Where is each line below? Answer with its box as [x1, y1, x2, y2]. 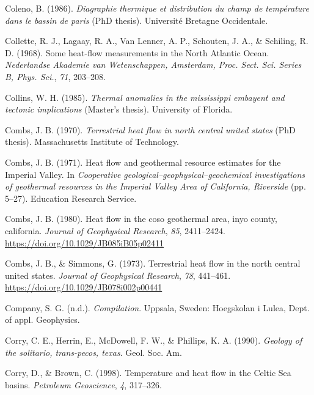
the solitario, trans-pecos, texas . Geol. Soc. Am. [5, 345, 182, 358]
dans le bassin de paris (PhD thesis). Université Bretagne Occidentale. [5, 13, 268, 26]
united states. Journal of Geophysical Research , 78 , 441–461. [5, 268, 231, 281]
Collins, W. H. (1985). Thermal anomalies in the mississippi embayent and [5, 90, 285, 103]
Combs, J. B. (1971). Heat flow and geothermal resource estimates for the [5, 155, 281, 168]
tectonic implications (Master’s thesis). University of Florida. [5, 103, 233, 116]
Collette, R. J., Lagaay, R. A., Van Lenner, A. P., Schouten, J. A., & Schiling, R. [5, 34, 309, 47]
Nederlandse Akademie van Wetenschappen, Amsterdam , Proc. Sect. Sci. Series [5, 58, 302, 71]
